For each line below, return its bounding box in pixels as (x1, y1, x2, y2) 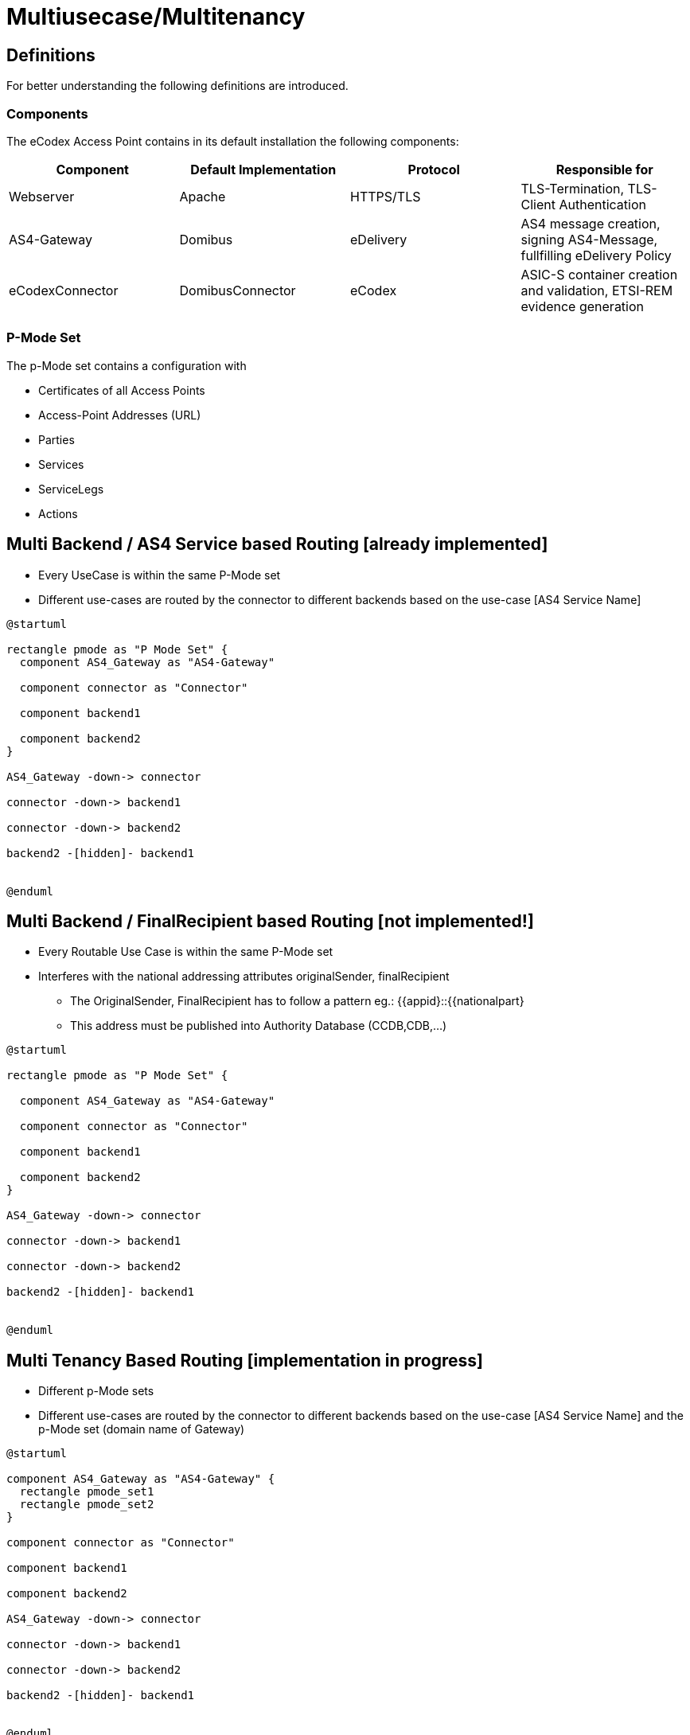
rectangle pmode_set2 (19, 1498, 154, 1511)
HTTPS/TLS (350, 188, 421, 205)
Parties (38, 432, 75, 446)
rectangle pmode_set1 (19, 1485, 154, 1499)
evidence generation (520, 298, 645, 314)
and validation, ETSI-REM (520, 282, 673, 298)
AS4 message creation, (520, 215, 661, 232)
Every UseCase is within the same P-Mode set (38, 567, 281, 582)
